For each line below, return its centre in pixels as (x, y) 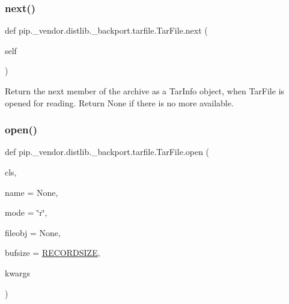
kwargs (18, 272)
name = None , (32, 192)
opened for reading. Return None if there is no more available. (119, 102)
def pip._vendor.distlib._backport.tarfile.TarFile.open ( (107, 152)
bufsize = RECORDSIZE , (53, 253)
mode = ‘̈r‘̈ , (26, 212)
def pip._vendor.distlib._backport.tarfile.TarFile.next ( (106, 30)
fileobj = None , (33, 232)
